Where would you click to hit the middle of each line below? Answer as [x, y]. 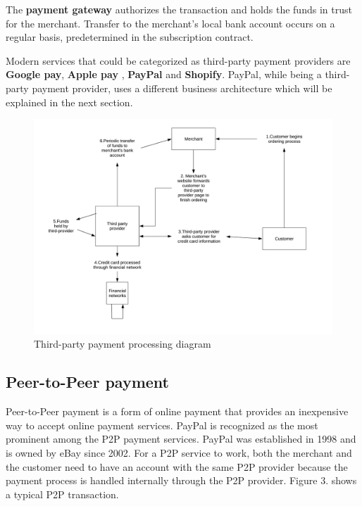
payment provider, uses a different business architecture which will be [182, 88]
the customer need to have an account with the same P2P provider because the [177, 466]
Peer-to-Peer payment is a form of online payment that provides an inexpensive [177, 411]
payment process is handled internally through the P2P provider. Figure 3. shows [181, 480]
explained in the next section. [69, 102]
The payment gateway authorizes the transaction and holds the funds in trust [179, 9]
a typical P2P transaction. [62, 494]
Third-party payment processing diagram [123, 344]
